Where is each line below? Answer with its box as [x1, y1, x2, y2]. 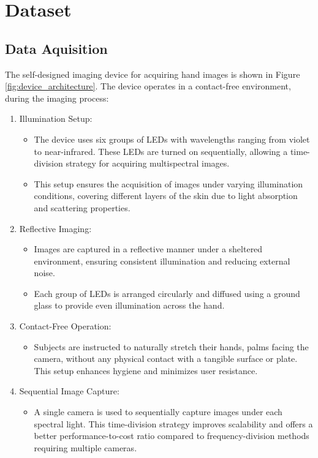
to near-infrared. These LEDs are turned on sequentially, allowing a [34, 145, 288, 157]
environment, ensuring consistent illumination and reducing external [34, 254, 290, 267]
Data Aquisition [5, 39, 108, 58]
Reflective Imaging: [19, 222, 92, 235]
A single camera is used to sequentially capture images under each [34, 405, 282, 418]
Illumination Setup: [19, 112, 93, 125]
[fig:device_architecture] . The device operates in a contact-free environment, [5, 80, 291, 92]
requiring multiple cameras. [34, 441, 137, 454]
